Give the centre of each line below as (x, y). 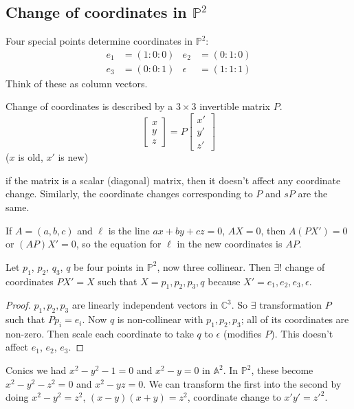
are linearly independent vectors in (145, 305)
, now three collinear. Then (214, 266)
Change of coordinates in (96, 12)
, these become (282, 370)
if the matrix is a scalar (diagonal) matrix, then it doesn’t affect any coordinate (173, 180)
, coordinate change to (234, 397)
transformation (290, 305)
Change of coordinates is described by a (89, 106)
